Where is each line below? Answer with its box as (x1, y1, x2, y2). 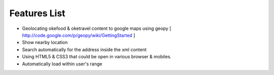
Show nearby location (22, 40, 68, 46)
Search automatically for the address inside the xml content (22, 46, 147, 53)
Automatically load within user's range (22, 61, 102, 67)
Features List (9, 8, 65, 19)
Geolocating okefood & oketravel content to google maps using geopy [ (22, 25, 172, 31)
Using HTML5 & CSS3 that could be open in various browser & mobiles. (22, 54, 172, 60)
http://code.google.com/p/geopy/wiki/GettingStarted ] (22, 32, 135, 38)
